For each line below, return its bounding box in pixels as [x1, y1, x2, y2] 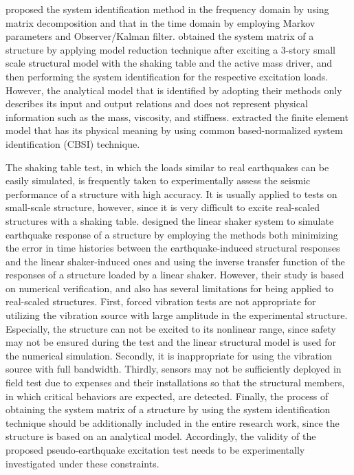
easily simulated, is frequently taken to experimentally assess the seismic [5, 173, 311, 188]
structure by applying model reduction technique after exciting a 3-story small [5, 42, 335, 56]
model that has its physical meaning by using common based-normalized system [5, 123, 343, 137]
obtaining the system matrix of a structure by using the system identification [5, 402, 331, 417]
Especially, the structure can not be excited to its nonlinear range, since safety [5, 321, 336, 335]
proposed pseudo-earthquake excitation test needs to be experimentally [5, 443, 305, 456]
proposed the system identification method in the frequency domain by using [5, 2, 329, 16]
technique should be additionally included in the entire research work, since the [5, 415, 340, 430]
